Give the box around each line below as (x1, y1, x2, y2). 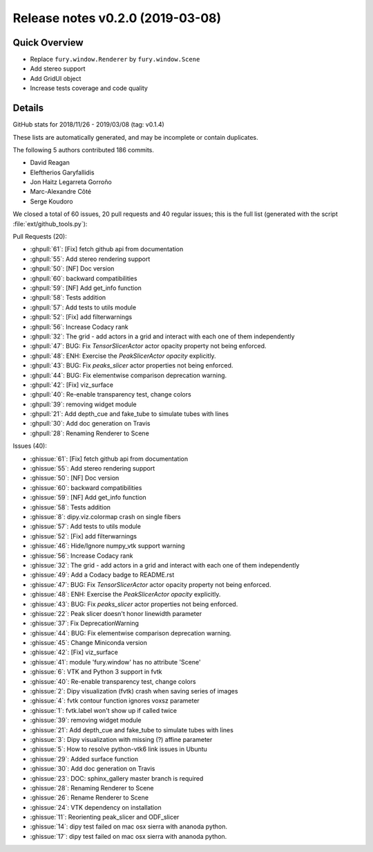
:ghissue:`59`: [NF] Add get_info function (30, 493, 146, 502)
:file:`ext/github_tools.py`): (12, 219, 88, 228)
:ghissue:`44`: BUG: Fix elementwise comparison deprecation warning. (30, 628, 231, 637)
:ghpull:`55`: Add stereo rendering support (30, 255, 151, 263)
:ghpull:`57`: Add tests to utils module (30, 303, 137, 311)
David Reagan (30, 158, 70, 167)
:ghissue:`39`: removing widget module (30, 716, 142, 725)
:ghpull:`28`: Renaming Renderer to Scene (30, 429, 150, 437)
